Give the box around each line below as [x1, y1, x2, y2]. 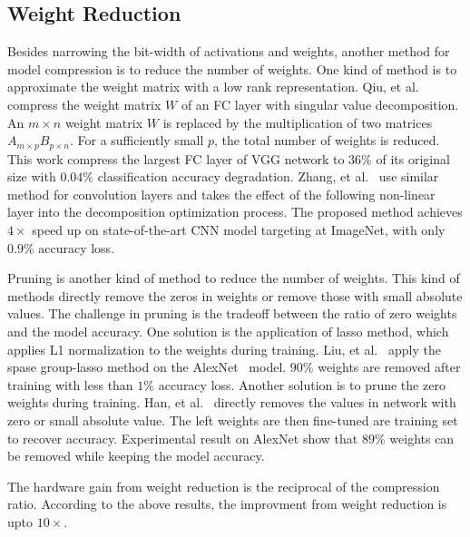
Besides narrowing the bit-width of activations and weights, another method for [7, 42, 450, 61]
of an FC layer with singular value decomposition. [181, 94, 459, 113]
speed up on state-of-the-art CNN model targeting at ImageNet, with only [32, 220, 446, 239]
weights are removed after [318, 357, 461, 376]
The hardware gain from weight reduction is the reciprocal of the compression [7, 476, 440, 495]
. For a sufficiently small [69, 131, 204, 150]
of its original [376, 149, 450, 168]
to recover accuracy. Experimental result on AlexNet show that [7, 428, 358, 447]
